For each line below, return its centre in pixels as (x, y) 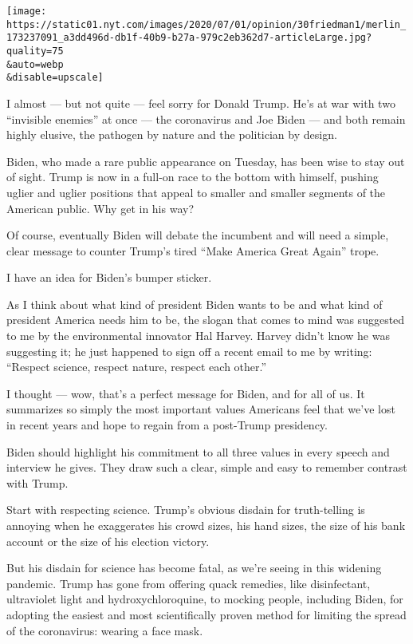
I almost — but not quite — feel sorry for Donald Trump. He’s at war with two (201, 103)
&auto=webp (35, 64)
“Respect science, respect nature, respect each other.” (137, 367)
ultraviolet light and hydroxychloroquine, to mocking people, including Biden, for (205, 599)
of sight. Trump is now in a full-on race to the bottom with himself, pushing (193, 177)
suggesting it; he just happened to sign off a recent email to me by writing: (189, 351)
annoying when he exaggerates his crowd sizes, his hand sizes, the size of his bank (206, 525)
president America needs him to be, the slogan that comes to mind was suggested (206, 320)
